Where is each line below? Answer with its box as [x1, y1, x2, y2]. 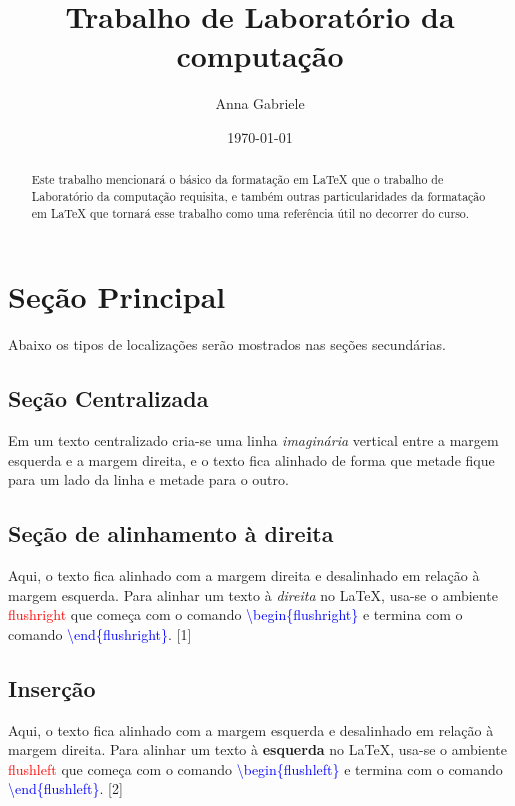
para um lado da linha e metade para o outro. [8, 469, 289, 490]
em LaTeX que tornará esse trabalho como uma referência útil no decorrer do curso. [31, 204, 470, 221]
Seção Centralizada [8, 383, 209, 414]
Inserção [8, 672, 96, 703]
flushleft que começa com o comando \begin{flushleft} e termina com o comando [8, 758, 503, 779]
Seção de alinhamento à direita [8, 518, 334, 549]
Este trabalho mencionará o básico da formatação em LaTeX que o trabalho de [31, 171, 444, 188]
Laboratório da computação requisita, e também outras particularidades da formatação [31, 187, 486, 204]
